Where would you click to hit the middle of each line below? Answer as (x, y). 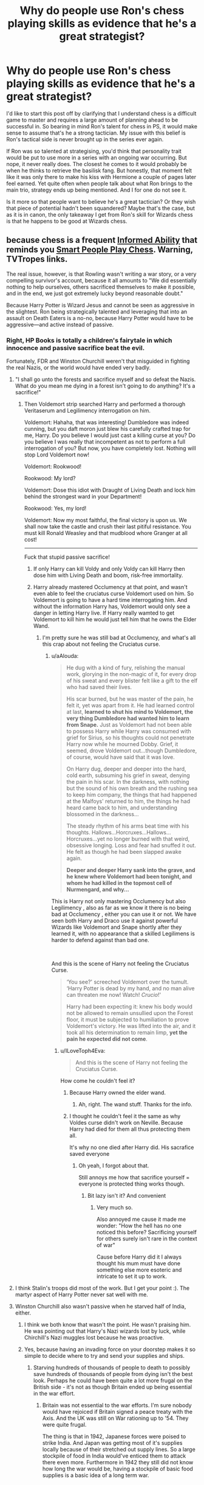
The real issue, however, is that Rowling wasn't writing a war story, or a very (101, 274)
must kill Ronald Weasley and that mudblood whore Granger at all (106, 533)
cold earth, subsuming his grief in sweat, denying (128, 775)
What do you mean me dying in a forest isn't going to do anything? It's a (105, 386)
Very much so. (114, 1207)
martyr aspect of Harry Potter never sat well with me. (82, 1295)
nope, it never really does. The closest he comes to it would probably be (97, 164)
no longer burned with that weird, (148, 839)
